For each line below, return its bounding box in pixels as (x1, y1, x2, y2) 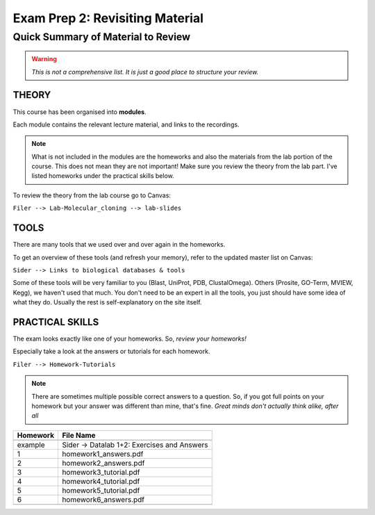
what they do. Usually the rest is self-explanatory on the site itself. (12, 298, 202, 306)
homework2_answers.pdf (62, 458, 145, 468)
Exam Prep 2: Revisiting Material (12, 10, 204, 26)
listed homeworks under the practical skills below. (31, 172, 174, 180)
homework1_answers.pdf (62, 449, 144, 459)
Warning (31, 55, 57, 63)
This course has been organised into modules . (12, 108, 147, 116)
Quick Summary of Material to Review (12, 31, 191, 43)
